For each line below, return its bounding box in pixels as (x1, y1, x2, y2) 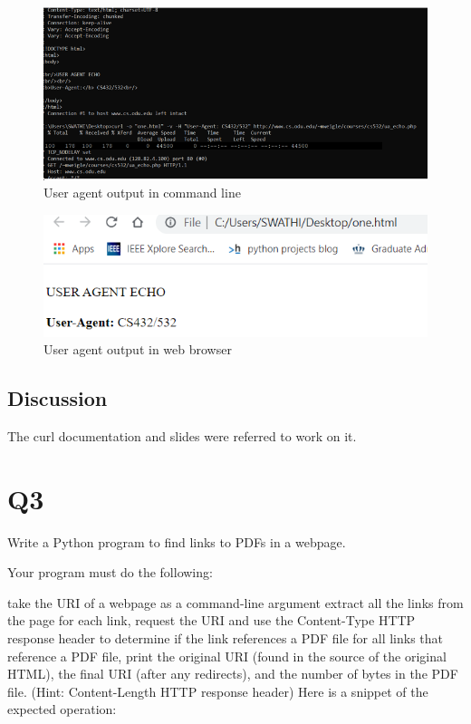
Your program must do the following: (7, 563, 213, 582)
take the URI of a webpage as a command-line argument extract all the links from (7, 593, 464, 612)
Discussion (7, 384, 108, 412)
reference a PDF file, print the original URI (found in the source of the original (7, 646, 447, 665)
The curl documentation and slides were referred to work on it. (7, 426, 357, 445)
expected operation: (7, 700, 117, 719)
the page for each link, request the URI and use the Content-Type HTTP (7, 611, 416, 630)
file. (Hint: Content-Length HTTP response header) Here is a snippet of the (7, 681, 428, 700)
